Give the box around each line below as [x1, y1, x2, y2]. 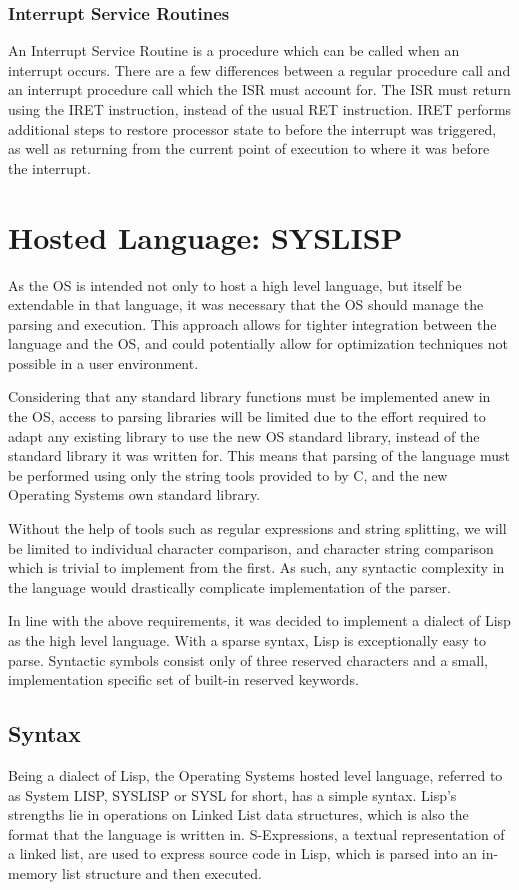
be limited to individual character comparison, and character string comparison [8, 537, 494, 558]
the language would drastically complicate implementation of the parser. [8, 576, 451, 597]
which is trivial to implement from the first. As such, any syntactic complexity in [8, 557, 505, 578]
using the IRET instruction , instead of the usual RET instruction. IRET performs [8, 99, 512, 119]
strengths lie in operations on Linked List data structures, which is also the [8, 804, 469, 825]
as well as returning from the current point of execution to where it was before [8, 138, 490, 159]
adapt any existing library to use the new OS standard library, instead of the [8, 425, 480, 446]
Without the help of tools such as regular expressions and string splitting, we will [8, 518, 507, 539]
